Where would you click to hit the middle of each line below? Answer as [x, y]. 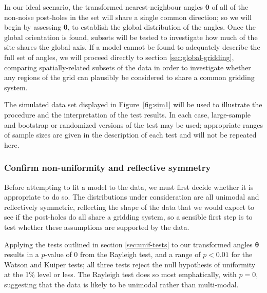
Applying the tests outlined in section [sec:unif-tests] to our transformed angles [128, 244]
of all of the [230, 7]
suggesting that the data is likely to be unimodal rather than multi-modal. [121, 284]
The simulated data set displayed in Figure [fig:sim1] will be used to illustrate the [133, 104]
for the [242, 254]
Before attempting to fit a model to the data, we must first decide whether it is [129, 187]
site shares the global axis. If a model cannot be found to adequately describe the [132, 47]
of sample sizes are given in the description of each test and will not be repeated [130, 135]
